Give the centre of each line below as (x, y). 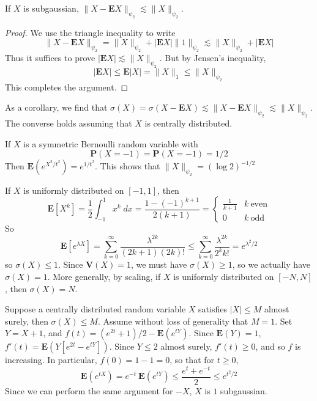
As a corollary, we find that (56, 107)
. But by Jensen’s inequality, (213, 58)
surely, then (27, 321)
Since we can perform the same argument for (89, 391)
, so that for (192, 360)
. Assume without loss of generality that (173, 321)
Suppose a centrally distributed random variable (95, 309)
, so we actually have (271, 264)
